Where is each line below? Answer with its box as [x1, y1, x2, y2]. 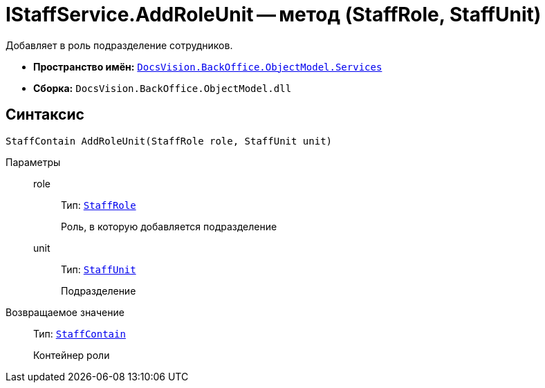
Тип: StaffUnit [61, 263, 136, 275]
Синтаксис [6, 106, 84, 124]
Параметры [6, 156, 61, 168]
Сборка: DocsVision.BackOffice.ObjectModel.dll [33, 82, 292, 94]
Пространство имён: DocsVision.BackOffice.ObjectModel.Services [33, 60, 382, 73]
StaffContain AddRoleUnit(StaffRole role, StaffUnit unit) [6, 135, 333, 147]
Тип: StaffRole [61, 198, 136, 211]
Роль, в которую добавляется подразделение [61, 220, 277, 232]
